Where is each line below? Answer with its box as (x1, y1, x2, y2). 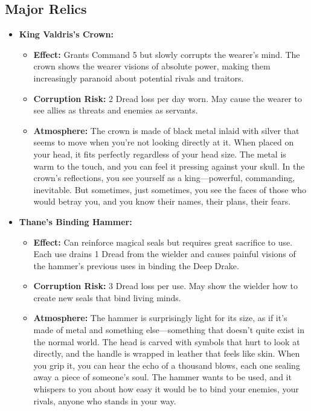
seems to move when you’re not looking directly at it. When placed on (33, 136, 294, 148)
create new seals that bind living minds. (33, 291, 181, 304)
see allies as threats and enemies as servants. (33, 104, 198, 116)
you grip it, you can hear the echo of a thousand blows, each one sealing (33, 358, 300, 371)
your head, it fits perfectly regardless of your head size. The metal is (33, 147, 286, 160)
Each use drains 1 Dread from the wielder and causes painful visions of (33, 247, 296, 260)
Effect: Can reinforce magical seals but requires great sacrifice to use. (33, 235, 293, 248)
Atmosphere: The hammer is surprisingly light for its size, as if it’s (33, 311, 287, 324)
